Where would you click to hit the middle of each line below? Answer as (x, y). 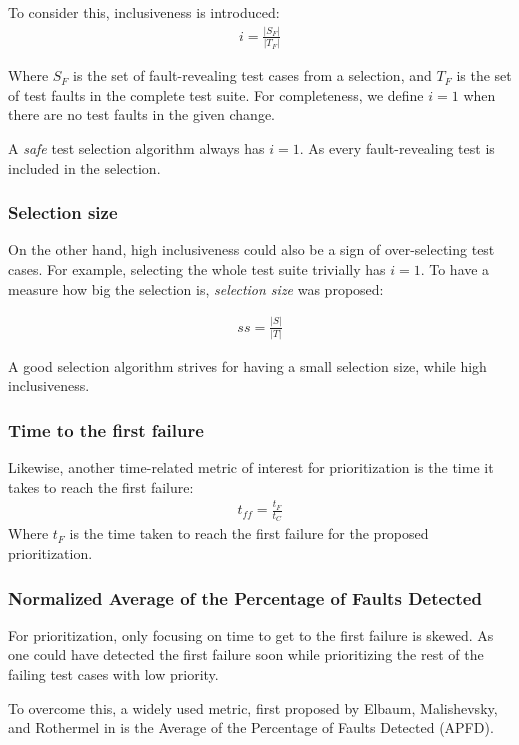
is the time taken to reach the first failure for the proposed (249, 533)
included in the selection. (84, 167)
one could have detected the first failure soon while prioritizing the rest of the (246, 654)
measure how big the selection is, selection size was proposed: (196, 288)
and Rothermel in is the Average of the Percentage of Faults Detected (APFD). (251, 727)
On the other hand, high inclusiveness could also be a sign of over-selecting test (251, 249)
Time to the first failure (106, 429)
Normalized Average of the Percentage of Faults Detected (245, 597)
